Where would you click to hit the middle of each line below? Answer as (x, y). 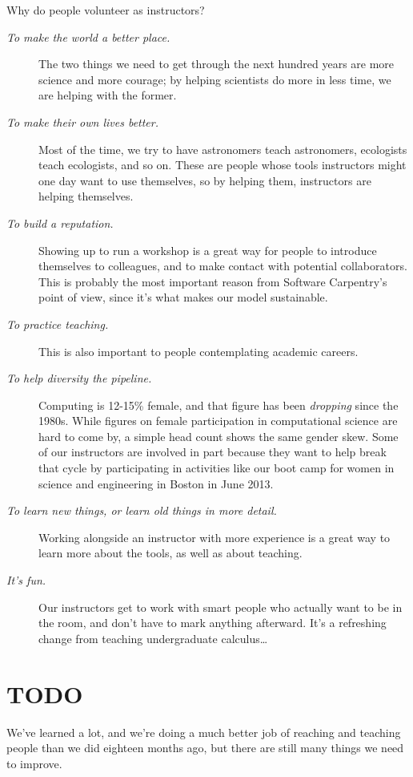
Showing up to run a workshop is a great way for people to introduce (208, 250)
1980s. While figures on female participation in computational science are (218, 421)
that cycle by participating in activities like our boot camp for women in (217, 468)
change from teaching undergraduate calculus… (153, 638)
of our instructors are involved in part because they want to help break (213, 452)
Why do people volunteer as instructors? (106, 10)
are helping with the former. (108, 95)
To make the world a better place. (88, 36)
